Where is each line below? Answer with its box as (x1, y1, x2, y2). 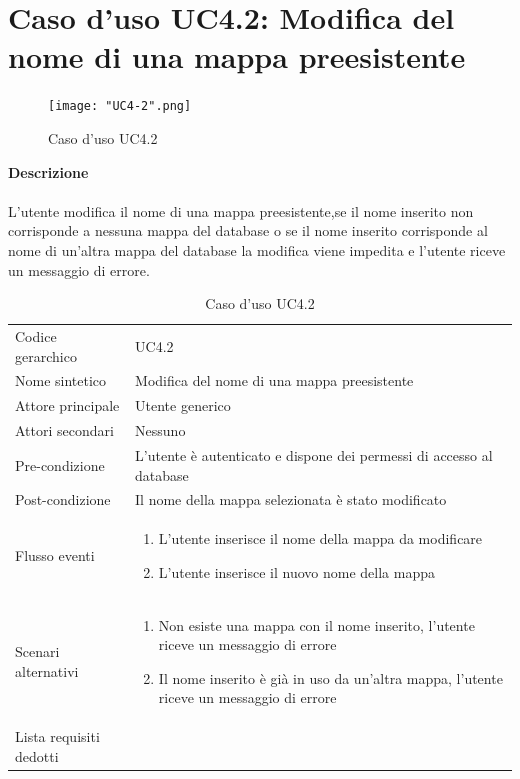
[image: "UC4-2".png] (48, 99, 192, 114)
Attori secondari (15, 420, 114, 441)
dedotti (15, 745, 59, 766)
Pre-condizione (15, 454, 105, 475)
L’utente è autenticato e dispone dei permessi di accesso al (135, 444, 493, 465)
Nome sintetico (15, 370, 107, 391)
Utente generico (135, 395, 231, 416)
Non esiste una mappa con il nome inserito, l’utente (158, 614, 475, 635)
